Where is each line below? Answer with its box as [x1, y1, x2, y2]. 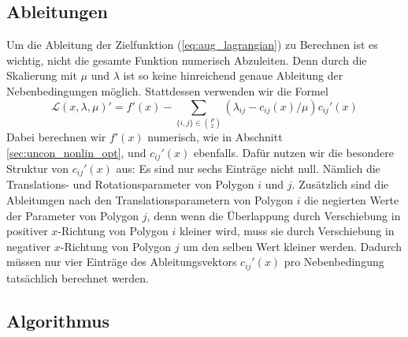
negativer [6, 238, 51, 254]
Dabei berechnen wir [6, 128, 106, 144]
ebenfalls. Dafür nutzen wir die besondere [193, 144, 394, 160]
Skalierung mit [6, 67, 77, 84]
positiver [6, 223, 48, 239]
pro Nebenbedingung [284, 253, 384, 270]
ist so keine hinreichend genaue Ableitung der [123, 67, 343, 84]
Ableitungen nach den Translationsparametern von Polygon [6, 192, 294, 208]
